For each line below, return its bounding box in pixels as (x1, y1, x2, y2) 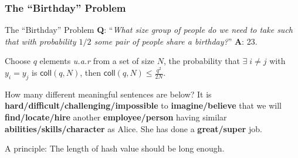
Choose (5, 55, 31, 67)
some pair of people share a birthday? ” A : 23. (94, 35, 258, 47)
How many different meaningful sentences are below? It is (5, 88, 212, 100)
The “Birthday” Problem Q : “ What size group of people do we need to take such (5, 23, 293, 36)
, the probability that (163, 55, 240, 67)
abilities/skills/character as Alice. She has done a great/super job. (5, 122, 262, 135)
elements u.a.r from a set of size (39, 55, 155, 67)
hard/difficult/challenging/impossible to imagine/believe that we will (5, 99, 282, 112)
